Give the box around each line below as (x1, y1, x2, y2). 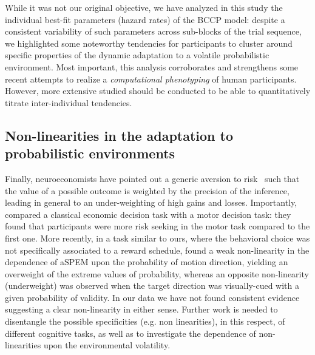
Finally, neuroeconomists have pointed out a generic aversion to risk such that (5, 172, 300, 184)
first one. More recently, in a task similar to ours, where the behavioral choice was (5, 231, 310, 244)
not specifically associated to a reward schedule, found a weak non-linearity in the (5, 243, 310, 256)
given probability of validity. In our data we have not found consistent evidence (5, 291, 300, 303)
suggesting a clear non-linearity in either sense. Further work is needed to (5, 303, 278, 316)
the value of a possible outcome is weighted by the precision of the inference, (5, 184, 290, 197)
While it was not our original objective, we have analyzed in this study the (5, 1, 283, 13)
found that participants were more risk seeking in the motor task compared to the (5, 220, 310, 232)
